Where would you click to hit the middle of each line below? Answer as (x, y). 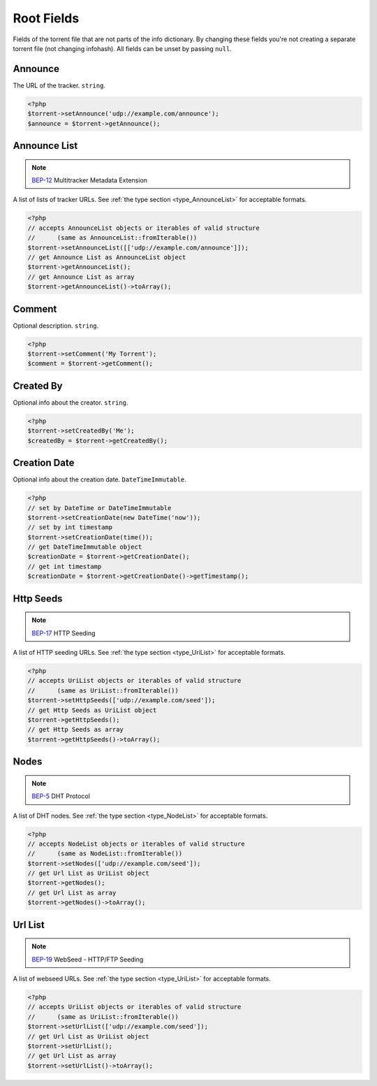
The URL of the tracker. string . (59, 85)
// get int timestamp (65, 566)
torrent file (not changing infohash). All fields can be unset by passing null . (122, 48)
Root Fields (46, 18)
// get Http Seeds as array (75, 730)
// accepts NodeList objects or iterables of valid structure (136, 844)
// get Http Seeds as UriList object (92, 710)
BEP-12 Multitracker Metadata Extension (90, 180)
